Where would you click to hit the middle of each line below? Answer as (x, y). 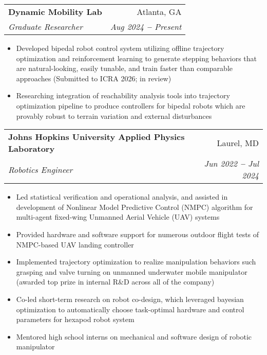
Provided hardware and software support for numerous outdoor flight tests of (138, 234)
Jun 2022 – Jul (231, 164)
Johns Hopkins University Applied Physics (97, 137)
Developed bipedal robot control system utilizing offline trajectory (120, 48)
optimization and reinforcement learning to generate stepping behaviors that (137, 58)
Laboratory (32, 149)
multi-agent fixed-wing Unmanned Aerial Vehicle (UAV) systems (118, 217)
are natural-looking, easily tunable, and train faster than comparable (124, 68)
